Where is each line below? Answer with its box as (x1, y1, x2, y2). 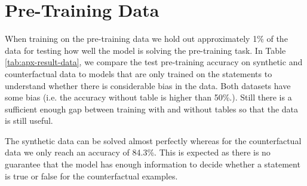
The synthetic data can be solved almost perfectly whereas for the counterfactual (5, 134, 302, 147)
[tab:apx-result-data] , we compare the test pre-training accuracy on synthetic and (5, 56, 303, 68)
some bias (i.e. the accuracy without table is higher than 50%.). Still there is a (5, 91, 292, 103)
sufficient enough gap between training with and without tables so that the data (5, 102, 299, 115)
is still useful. (5, 114, 53, 127)
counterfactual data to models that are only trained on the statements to (5, 67, 272, 80)
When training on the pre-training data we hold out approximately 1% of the (5, 32, 288, 45)
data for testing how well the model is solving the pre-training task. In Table (5, 44, 286, 56)
